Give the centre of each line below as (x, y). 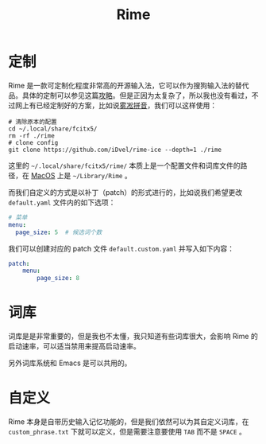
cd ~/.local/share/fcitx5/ (53, 129)
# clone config (33, 142)
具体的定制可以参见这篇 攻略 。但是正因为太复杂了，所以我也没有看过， (137, 95)
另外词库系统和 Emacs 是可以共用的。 (70, 363)
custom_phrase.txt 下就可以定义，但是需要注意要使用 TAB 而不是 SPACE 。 (127, 432)
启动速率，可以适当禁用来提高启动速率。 (74, 346)
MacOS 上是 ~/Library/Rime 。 (81, 175)
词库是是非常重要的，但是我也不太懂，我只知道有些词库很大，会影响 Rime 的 (133, 337)
